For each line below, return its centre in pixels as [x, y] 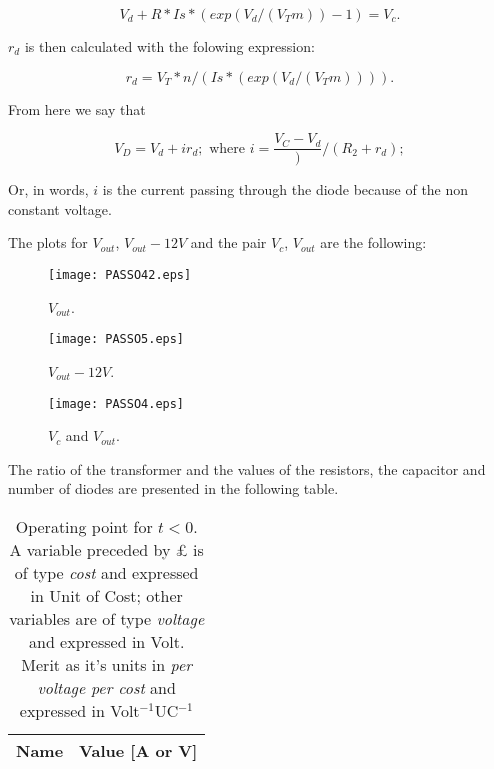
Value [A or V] [138, 750]
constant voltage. [60, 208]
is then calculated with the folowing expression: [169, 46]
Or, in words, [48, 189]
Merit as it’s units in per [107, 664]
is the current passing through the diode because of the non [285, 189]
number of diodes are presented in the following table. [173, 488]
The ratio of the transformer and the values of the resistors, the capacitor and [247, 468]
